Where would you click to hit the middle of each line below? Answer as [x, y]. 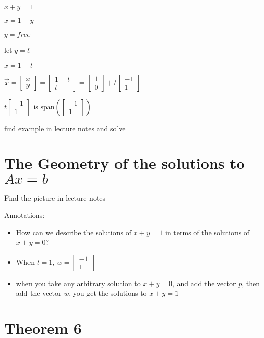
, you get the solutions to [108, 293]
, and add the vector [204, 283]
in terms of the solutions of [207, 232]
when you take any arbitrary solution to [78, 283]
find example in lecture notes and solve [65, 128]
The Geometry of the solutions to [124, 163]
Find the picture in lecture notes [55, 198]
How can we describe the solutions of [74, 232]
